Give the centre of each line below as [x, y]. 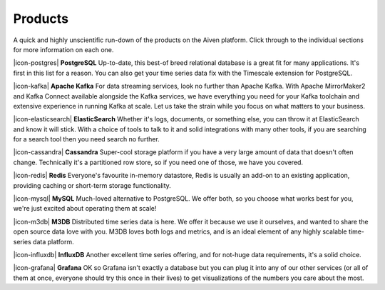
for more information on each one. [63, 49]
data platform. [53, 241]
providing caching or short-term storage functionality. [92, 185]
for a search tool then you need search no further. [86, 139]
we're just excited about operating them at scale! [85, 209]
